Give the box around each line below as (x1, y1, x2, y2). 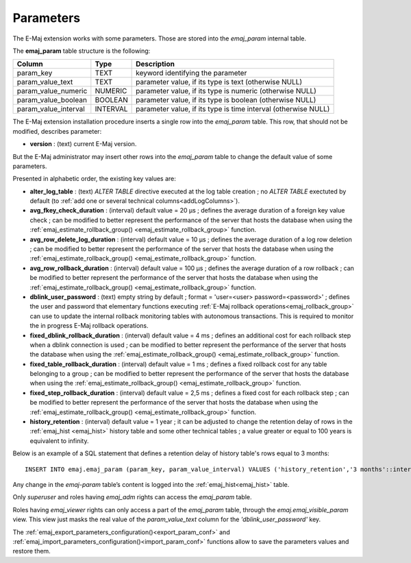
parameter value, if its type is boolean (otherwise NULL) (136, 95, 316, 105)
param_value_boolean (16, 95, 87, 105)
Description (136, 59, 175, 69)
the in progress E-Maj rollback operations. (29, 322, 149, 330)
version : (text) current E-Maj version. (29, 140, 137, 148)
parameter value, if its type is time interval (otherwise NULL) (136, 104, 330, 114)
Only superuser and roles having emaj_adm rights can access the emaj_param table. (12, 493, 253, 501)
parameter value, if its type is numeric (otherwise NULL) (136, 86, 316, 96)
